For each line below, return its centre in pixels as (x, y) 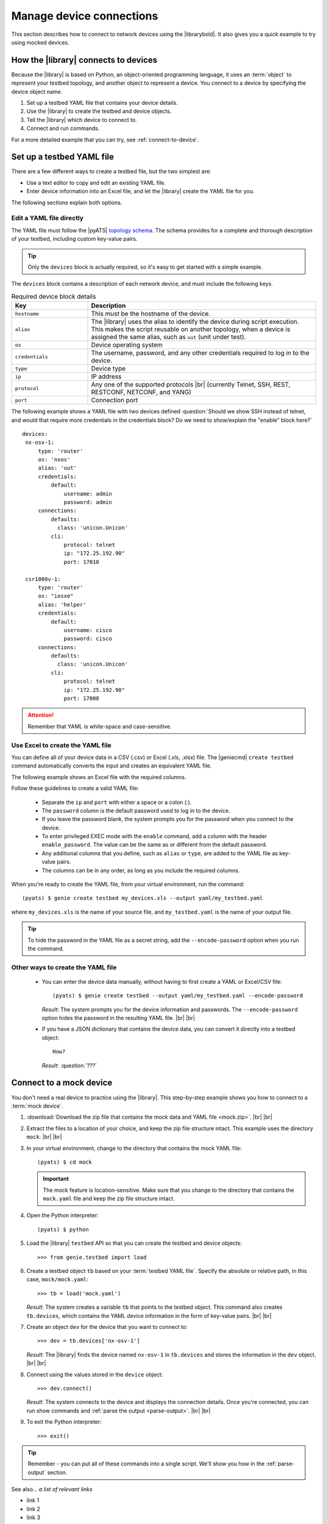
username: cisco (88, 630)
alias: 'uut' (58, 468)
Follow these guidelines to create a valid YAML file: (75, 788)
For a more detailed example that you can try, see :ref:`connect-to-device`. (105, 140)
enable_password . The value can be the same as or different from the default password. (154, 845)
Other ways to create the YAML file (64, 967)
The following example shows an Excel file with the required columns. (99, 777)
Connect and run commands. (63, 129)
